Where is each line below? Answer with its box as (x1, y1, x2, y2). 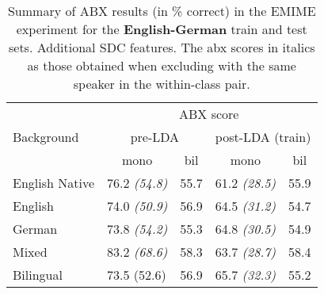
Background (13, 128, 79, 146)
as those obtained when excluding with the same (27, 56, 296, 74)
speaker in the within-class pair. (73, 74, 250, 93)
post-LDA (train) (215, 128, 311, 146)
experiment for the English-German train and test (16, 20, 307, 38)
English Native (13, 174, 94, 192)
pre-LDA (130, 128, 180, 146)
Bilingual (13, 265, 63, 284)
